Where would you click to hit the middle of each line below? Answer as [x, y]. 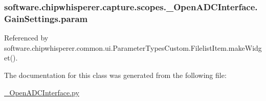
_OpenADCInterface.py [42, 92]
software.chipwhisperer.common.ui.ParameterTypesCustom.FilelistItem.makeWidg [133, 47]
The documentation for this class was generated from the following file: [115, 75]
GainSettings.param [46, 18]
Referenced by [26, 38]
